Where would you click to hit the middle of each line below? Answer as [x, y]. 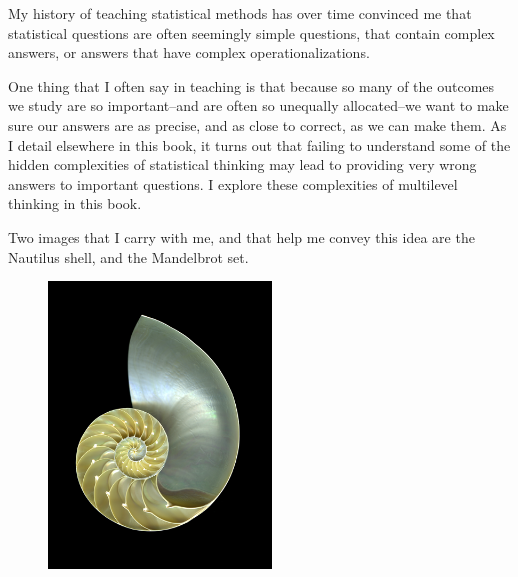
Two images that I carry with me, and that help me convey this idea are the [241, 236]
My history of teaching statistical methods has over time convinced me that [240, 13]
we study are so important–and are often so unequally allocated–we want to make [258, 105]
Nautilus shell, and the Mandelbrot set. [128, 256]
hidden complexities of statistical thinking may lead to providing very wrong [242, 164]
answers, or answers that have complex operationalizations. [189, 52]
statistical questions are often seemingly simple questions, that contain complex [251, 32]
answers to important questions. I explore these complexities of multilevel [233, 183]
